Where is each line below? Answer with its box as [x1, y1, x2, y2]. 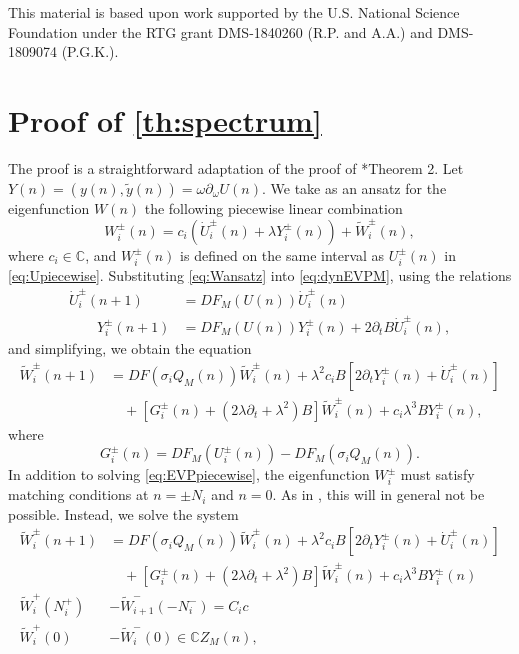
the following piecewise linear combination [144, 197, 403, 218]
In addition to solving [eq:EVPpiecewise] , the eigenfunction [8, 464, 370, 485]
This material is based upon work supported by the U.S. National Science [8, 2, 460, 22]
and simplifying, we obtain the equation [8, 338, 252, 359]
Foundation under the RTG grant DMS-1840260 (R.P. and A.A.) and [8, 21, 433, 42]
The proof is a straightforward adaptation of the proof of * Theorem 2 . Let [8, 157, 464, 178]
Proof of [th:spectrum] [8, 99, 322, 140]
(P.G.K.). [61, 41, 119, 62]
